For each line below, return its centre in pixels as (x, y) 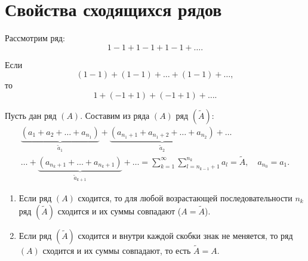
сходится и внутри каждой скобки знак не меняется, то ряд (185, 235)
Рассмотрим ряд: (35, 38)
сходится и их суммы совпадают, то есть (117, 250)
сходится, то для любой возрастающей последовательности (185, 198)
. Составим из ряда (115, 115)
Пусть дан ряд (31, 115)
